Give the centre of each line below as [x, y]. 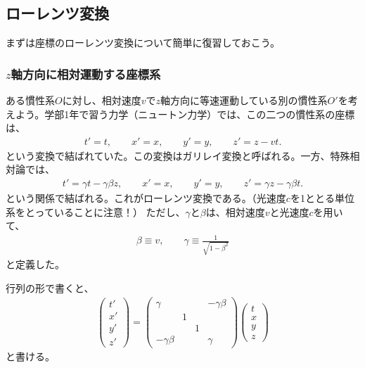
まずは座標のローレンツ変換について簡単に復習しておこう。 [143, 43]
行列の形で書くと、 [50, 287]
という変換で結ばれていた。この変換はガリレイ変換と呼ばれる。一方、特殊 [178, 155]
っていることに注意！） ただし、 [110, 211]
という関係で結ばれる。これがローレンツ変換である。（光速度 [146, 198]
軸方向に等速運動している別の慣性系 [244, 100]
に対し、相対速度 [102, 100]
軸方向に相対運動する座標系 [86, 74]
